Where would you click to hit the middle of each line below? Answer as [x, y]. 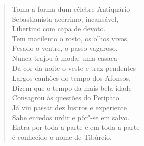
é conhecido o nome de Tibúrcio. [62, 137]
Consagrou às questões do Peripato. [66, 97]
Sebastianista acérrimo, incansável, [65, 18]
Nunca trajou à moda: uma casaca [64, 58]
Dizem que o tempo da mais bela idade [72, 87]
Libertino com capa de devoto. [59, 28]
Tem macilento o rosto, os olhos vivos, [70, 38]
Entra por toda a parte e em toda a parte [76, 127]
